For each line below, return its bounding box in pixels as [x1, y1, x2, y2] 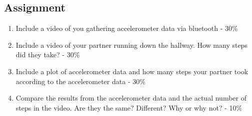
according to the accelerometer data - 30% [15, 76, 145, 86]
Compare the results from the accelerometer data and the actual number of [15, 93, 246, 103]
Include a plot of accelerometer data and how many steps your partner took [15, 66, 248, 76]
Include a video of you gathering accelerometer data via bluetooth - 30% [15, 23, 238, 33]
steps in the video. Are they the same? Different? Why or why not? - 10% [15, 102, 242, 113]
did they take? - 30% [15, 49, 80, 60]
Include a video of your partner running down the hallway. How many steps [15, 39, 247, 50]
